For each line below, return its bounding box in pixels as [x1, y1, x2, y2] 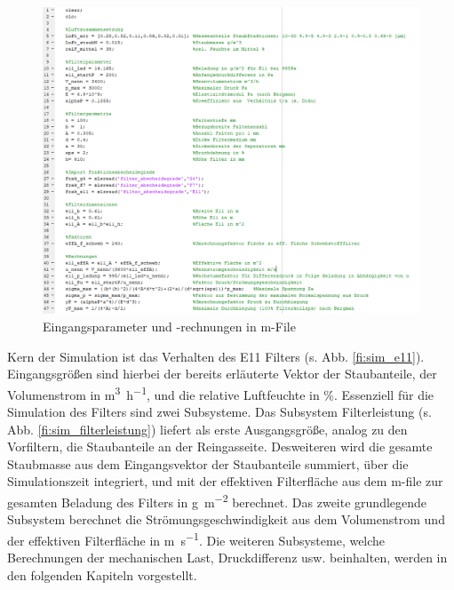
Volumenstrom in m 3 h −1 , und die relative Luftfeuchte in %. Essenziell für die [7, 382, 434, 403]
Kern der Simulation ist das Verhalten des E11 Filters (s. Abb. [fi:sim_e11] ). [7, 347, 425, 365]
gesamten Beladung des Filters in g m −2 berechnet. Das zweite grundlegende [7, 490, 427, 511]
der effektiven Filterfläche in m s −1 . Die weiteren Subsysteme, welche [7, 528, 386, 549]
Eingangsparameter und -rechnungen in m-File [43, 316, 296, 335]
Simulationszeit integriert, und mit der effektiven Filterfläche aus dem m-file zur [7, 472, 443, 490]
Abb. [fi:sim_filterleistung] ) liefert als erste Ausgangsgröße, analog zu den [7, 419, 408, 438]
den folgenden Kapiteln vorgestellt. [7, 565, 197, 584]
